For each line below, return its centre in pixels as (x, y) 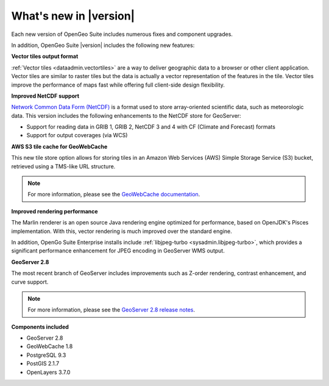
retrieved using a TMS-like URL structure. (63, 166)
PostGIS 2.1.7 (43, 363)
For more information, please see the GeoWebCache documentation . (114, 195)
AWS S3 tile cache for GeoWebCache (59, 146)
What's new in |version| (73, 16)
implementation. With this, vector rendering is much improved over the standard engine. (122, 231)
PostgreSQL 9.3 (46, 355)
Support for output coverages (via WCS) (77, 135)
